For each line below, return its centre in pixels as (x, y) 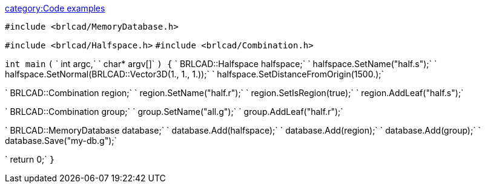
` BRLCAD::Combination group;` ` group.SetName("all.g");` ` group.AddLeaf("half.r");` (174, 112)
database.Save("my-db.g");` (61, 141)
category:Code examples (55, 8)
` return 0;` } (30, 159)
